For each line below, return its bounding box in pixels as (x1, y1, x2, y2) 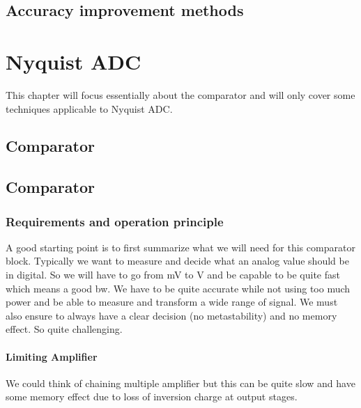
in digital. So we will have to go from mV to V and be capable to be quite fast (6, 267, 340, 282)
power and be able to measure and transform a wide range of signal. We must (6, 295, 338, 309)
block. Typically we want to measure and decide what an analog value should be (6, 253, 349, 268)
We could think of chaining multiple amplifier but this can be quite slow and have (6, 375, 355, 390)
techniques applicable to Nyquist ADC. (6, 101, 173, 116)
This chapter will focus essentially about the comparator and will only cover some (6, 87, 355, 102)
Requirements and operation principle (6, 212, 224, 230)
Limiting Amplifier (6, 349, 98, 363)
